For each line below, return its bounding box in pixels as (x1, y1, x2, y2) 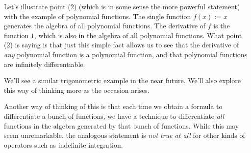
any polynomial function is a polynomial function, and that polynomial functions (4, 49, 248, 59)
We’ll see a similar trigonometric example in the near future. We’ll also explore (4, 75, 241, 86)
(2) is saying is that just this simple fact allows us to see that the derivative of (4, 40, 239, 50)
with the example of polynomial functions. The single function (4, 11, 191, 21)
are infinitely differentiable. (4, 59, 85, 69)
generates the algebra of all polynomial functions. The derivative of (4, 21, 205, 31)
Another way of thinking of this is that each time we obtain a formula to (4, 101, 223, 111)
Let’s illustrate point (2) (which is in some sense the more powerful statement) (4, 1, 240, 11)
